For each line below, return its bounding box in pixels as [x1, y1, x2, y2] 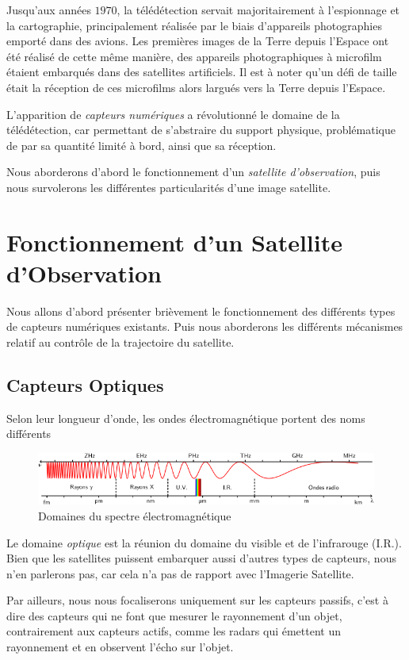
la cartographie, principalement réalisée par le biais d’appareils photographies [6, 17, 382, 33]
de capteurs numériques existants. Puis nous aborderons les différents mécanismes [6, 318, 403, 335]
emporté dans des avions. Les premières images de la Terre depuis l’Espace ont [6, 33, 389, 49]
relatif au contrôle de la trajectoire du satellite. [6, 334, 235, 351]
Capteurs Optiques [6, 373, 164, 397]
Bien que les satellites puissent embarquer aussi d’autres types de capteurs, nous [6, 550, 396, 566]
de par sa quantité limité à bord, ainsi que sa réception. [6, 136, 277, 153]
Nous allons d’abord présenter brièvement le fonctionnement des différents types [6, 302, 396, 319]
